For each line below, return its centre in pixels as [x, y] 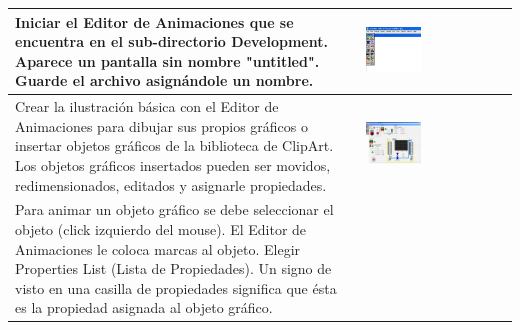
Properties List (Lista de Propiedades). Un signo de [173, 268]
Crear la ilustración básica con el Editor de [147, 106]
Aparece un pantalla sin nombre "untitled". [167, 60]
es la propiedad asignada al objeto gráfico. [144, 307]
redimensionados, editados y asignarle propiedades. [171, 184]
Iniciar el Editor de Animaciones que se [154, 21]
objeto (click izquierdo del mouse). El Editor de [161, 228]
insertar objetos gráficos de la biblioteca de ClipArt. [174, 145]
